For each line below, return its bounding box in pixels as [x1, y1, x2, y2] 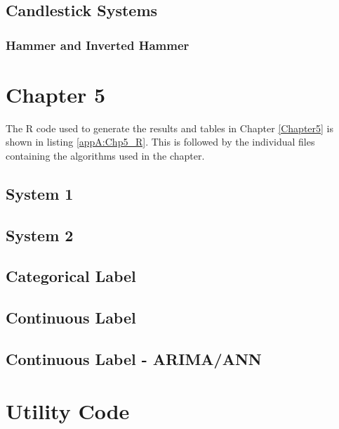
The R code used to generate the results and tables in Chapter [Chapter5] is [6, 120, 334, 135]
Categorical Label [6, 265, 136, 287]
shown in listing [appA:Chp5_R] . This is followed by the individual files [6, 134, 315, 149]
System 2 [6, 224, 74, 245]
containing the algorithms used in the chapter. [6, 148, 205, 162]
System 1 [6, 182, 74, 204]
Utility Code [6, 396, 130, 425]
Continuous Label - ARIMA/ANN [6, 348, 262, 370]
